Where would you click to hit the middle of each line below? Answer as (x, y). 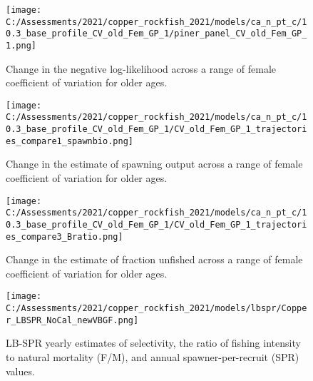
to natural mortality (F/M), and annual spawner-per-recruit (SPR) (153, 357)
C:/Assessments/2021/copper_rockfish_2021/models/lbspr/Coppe (156, 309)
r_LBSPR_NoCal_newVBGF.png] (72, 320)
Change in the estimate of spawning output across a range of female (154, 164)
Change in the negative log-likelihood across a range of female (141, 68)
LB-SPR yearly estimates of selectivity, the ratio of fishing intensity (153, 343)
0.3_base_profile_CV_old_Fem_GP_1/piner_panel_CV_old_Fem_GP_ (156, 34)
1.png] (21, 45)
